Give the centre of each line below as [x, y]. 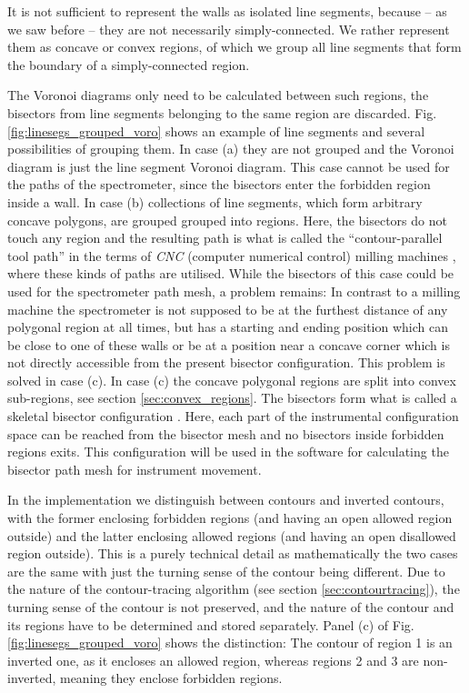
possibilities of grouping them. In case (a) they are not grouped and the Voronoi [231, 149]
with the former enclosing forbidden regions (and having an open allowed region [230, 518]
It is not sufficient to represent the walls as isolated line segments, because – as [227, 11]
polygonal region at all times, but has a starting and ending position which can [228, 327]
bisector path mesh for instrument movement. [135, 469]
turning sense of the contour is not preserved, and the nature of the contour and [231, 607]
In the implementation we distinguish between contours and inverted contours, [226, 500]
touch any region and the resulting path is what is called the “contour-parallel [225, 238]
